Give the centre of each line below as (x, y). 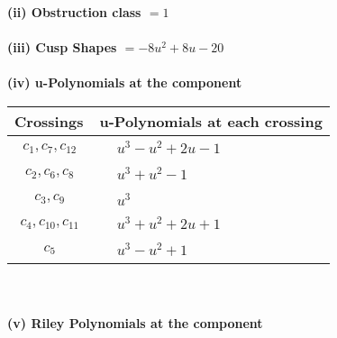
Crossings (49, 121)
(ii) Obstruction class (74, 12)
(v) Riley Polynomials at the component (135, 322)
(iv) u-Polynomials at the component (125, 82)
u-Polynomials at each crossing (211, 121)
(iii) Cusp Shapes (62, 47)
